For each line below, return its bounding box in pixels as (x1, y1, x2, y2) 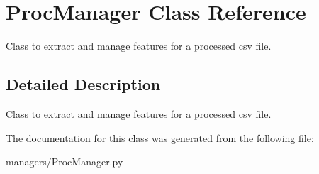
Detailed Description (6, 73, 161, 95)
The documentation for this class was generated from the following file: (6, 130, 314, 145)
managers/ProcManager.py (6, 154, 123, 169)
